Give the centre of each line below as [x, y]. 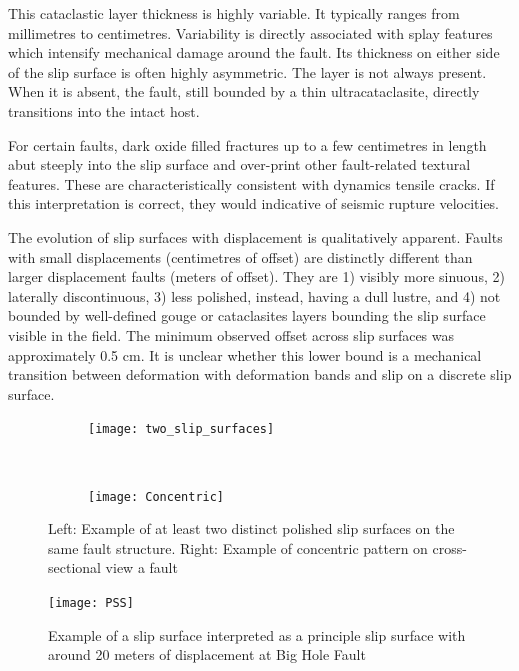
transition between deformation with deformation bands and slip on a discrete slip [260, 374]
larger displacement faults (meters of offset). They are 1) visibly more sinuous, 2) [256, 276]
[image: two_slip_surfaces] [181, 429]
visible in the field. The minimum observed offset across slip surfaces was [231, 334]
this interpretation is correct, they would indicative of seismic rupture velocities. [254, 203]
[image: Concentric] [156, 496]
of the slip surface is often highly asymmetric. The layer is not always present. [247, 71]
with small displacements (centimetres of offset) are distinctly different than [240, 256]
